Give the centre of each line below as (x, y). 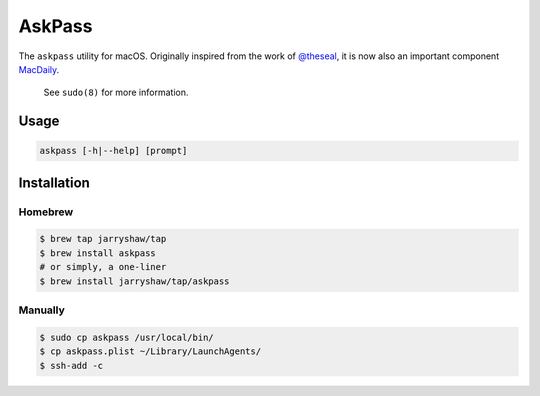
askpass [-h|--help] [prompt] (113, 151)
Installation (54, 182)
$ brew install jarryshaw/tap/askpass (134, 281)
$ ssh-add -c (71, 365)
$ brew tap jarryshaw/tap (103, 239)
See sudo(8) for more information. (116, 92)
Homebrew (46, 212)
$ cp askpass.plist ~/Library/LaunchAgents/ (150, 351)
